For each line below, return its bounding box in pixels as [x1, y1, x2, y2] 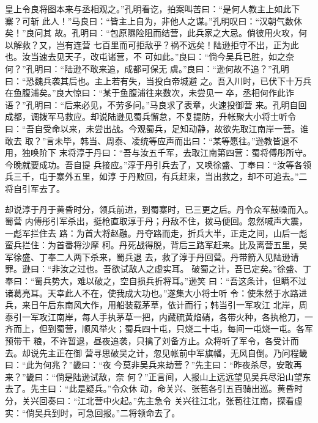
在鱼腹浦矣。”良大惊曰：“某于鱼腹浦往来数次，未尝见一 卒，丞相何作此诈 [5, 86, 294, 99]
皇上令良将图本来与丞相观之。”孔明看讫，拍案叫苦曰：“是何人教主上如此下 [5, 2, 300, 15]
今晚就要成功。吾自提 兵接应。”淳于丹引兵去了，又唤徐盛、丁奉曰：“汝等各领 [5, 158, 311, 171]
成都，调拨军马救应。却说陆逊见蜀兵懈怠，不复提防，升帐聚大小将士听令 [5, 110, 296, 123]
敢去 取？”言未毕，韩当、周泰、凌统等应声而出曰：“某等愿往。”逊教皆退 [5, 134, 290, 147]
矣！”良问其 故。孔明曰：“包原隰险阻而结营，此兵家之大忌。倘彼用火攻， [5, 26, 298, 39]
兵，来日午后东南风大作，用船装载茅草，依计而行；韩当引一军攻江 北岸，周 [5, 298, 308, 311]
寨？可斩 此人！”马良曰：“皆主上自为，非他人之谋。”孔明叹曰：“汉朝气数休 [5, 14, 303, 27]
